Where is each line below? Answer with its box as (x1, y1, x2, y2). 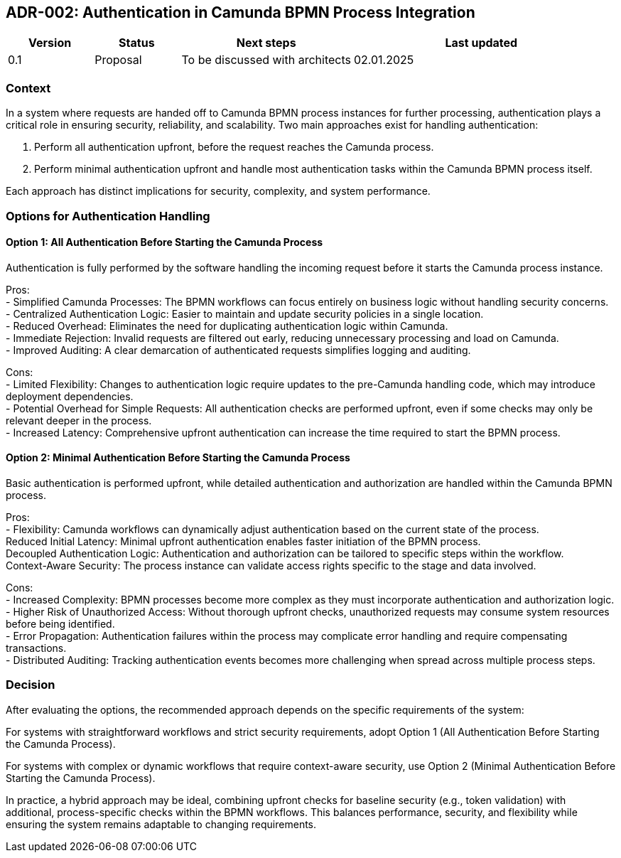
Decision (6, 677, 55, 692)
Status (119, 36, 155, 50)
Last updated (445, 36, 518, 50)
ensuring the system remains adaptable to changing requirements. (6, 817, 317, 830)
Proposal (94, 53, 142, 68)
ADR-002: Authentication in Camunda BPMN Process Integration (6, 4, 475, 21)
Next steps (236, 36, 296, 50)
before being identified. (6, 617, 115, 630)
